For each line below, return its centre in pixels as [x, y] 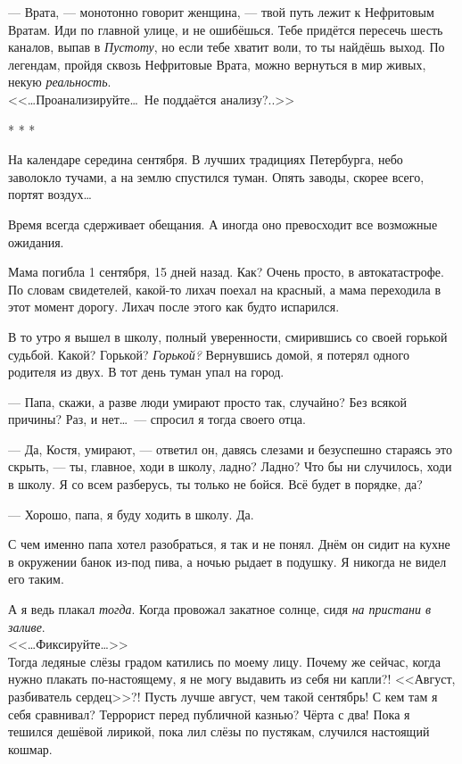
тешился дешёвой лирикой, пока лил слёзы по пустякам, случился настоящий [219, 731]
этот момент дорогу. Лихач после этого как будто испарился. [174, 307]
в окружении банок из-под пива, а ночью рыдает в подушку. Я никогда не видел [227, 561]
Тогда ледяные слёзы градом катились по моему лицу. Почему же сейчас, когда [224, 661]
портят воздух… [50, 194]
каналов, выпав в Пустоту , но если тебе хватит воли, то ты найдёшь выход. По [227, 47]
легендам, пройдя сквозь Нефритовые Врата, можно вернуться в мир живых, [217, 64]
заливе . [27, 626]
